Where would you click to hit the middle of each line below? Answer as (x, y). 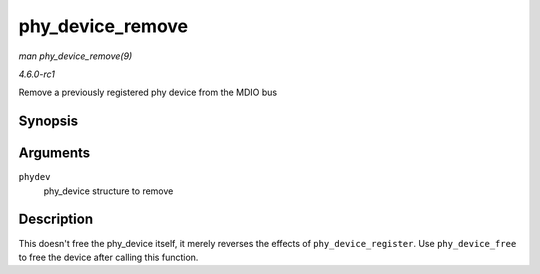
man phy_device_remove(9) (75, 56)
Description (56, 219)
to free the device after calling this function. (108, 257)
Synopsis (48, 121)
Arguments (54, 153)
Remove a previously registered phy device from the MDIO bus (148, 92)
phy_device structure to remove (108, 191)
